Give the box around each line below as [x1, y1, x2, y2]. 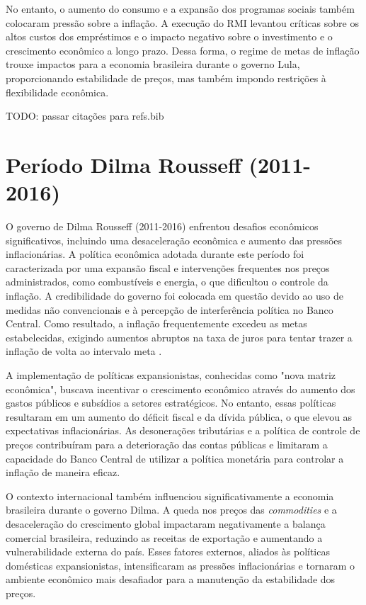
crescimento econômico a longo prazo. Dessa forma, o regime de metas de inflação [6, 43, 360, 57]
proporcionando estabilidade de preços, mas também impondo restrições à [6, 70, 326, 85]
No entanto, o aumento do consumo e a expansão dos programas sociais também [6, 1, 355, 16]
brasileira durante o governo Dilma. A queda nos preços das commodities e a [6, 502, 337, 517]
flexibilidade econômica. [6, 84, 109, 99]
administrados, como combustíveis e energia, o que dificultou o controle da [6, 274, 328, 289]
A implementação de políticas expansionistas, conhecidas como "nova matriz [6, 368, 336, 382]
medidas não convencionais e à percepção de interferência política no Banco [6, 302, 333, 317]
